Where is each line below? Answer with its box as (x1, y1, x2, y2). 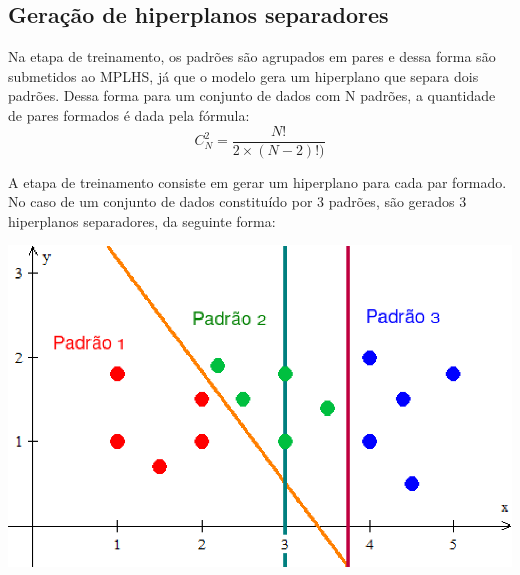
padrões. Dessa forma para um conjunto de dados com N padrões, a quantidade (8, 85, 496, 106)
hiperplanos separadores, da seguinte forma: (8, 210, 276, 231)
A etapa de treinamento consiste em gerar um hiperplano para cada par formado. (8, 171, 507, 192)
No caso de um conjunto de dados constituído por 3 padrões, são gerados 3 (8, 191, 467, 212)
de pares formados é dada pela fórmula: (8, 104, 250, 125)
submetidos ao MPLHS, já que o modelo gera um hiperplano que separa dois (8, 65, 479, 86)
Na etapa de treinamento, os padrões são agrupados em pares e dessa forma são (8, 46, 496, 67)
